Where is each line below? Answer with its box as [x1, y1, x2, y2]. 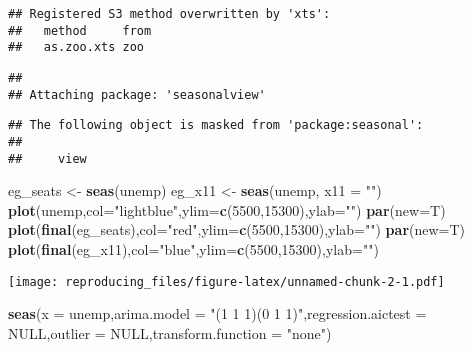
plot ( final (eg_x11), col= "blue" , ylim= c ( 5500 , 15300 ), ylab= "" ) [8, 239, 379, 260]
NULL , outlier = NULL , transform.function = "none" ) [8, 322, 332, 343]
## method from [8, 23, 152, 38]
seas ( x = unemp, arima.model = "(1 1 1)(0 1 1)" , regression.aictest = [8, 303, 427, 324]
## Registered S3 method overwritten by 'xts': [8, 7, 331, 21]
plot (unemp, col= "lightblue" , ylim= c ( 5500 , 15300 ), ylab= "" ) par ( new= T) [8, 199, 446, 220]
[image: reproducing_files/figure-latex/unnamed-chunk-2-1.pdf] [8, 274, 445, 289]
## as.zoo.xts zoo [8, 40, 145, 55]
